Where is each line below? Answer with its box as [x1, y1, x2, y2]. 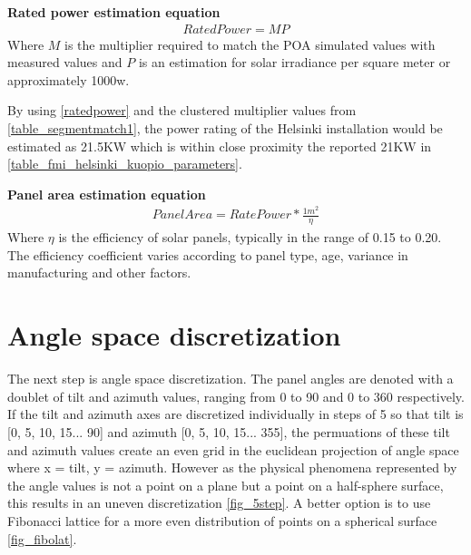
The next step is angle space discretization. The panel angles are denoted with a [7, 369, 454, 388]
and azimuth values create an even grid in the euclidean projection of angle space [7, 440, 459, 459]
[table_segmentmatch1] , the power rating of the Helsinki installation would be [7, 119, 443, 137]
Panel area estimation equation [7, 184, 206, 203]
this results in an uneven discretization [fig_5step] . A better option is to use [7, 493, 431, 512]
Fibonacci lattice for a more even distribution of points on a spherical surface [7, 511, 437, 530]
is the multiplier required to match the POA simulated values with [64, 34, 436, 54]
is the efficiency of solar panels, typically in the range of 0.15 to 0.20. [58, 228, 442, 247]
